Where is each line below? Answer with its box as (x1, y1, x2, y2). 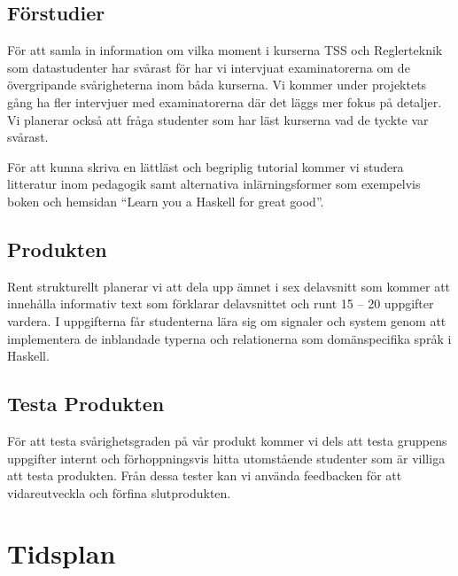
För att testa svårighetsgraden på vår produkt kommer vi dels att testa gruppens (7, 431, 447, 449)
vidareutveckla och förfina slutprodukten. (7, 483, 231, 502)
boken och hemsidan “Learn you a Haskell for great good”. (7, 191, 324, 210)
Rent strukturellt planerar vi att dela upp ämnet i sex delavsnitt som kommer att (7, 276, 451, 295)
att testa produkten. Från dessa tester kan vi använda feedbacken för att (7, 466, 402, 485)
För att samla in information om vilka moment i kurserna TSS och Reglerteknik (7, 41, 443, 59)
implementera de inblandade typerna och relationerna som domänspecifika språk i (7, 329, 452, 347)
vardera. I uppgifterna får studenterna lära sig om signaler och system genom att (7, 311, 446, 330)
